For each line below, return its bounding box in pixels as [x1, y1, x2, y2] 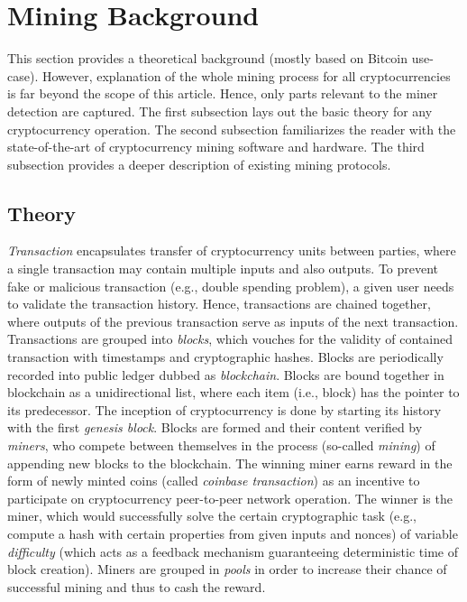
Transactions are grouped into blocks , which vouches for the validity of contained [7, 329, 453, 348]
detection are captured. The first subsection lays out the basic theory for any [7, 101, 433, 120]
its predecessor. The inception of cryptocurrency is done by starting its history [7, 400, 442, 419]
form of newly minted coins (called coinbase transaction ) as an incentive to [7, 471, 420, 490]
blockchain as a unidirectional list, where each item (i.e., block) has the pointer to [7, 383, 460, 402]
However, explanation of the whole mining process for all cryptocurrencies [41, 66, 451, 85]
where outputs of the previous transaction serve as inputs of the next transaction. [7, 311, 459, 330]
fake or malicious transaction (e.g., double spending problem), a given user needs [7, 276, 454, 295]
